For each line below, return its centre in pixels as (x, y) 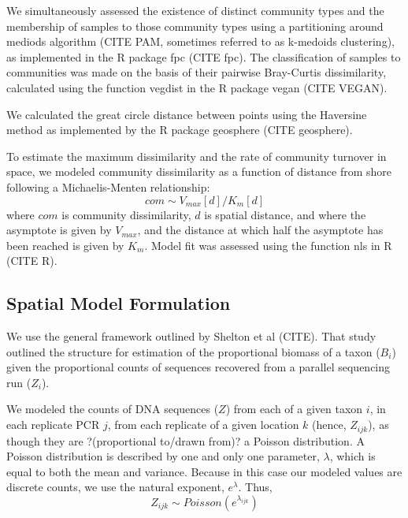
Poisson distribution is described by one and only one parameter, (163, 456)
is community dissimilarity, (126, 214)
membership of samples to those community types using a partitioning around (195, 26)
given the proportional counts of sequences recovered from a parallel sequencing (198, 367)
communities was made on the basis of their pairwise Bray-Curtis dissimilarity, (197, 72)
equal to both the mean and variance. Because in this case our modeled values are (204, 471)
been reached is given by (65, 245)
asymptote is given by (59, 230)
